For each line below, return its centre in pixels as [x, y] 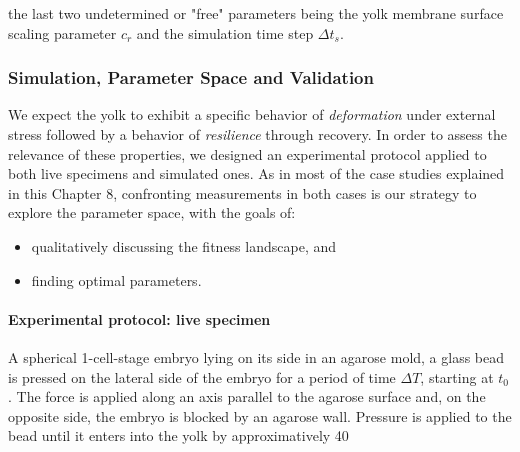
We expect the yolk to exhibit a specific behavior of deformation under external [252, 114]
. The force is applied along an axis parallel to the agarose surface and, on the [247, 396]
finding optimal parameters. [116, 279]
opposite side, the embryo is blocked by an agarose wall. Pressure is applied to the [260, 415]
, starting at [457, 376]
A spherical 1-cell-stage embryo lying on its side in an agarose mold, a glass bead [256, 356]
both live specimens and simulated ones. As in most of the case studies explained [256, 173]
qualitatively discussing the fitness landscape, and [184, 245]
